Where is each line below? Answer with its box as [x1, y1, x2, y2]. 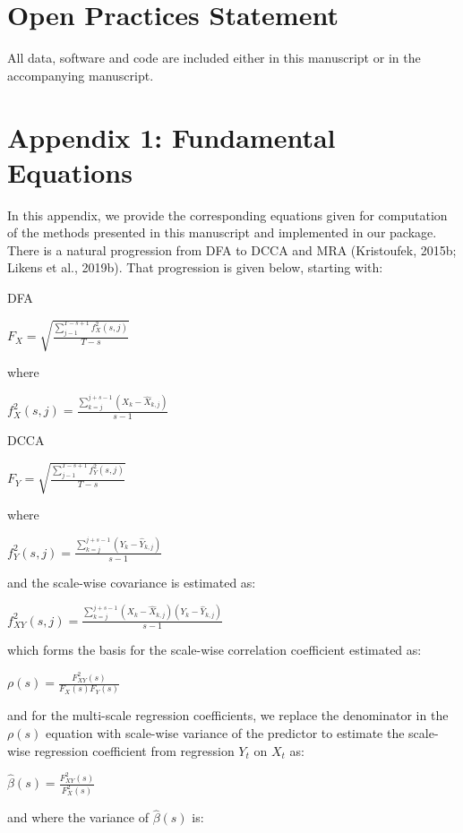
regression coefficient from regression [34, 741, 235, 760]
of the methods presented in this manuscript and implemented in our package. [7, 223, 437, 242]
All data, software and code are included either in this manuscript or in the [7, 48, 421, 67]
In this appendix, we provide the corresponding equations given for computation [7, 205, 448, 224]
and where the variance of [7, 808, 149, 827]
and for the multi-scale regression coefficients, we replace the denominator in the [7, 706, 449, 725]
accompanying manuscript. [7, 65, 154, 84]
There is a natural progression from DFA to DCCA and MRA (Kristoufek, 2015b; [7, 240, 457, 259]
